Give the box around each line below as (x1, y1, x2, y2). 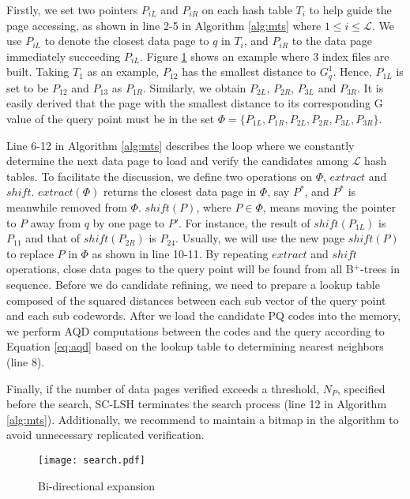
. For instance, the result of (179, 214, 310, 231)
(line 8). (6, 353, 45, 370)
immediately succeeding (6, 47, 121, 64)
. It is (357, 79, 384, 96)
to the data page (292, 32, 372, 49)
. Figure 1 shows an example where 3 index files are (139, 47, 389, 64)
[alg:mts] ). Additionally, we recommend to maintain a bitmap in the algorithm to (6, 411, 399, 427)
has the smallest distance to (182, 63, 316, 80)
